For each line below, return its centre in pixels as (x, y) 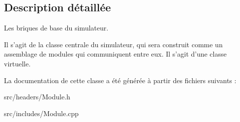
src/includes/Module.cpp (41, 113)
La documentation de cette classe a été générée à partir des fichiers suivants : (120, 80)
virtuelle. (17, 63)
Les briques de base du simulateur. (56, 28)
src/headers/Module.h (37, 97)
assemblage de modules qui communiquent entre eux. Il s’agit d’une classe (115, 54)
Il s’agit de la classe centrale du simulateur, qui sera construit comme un (113, 44)
